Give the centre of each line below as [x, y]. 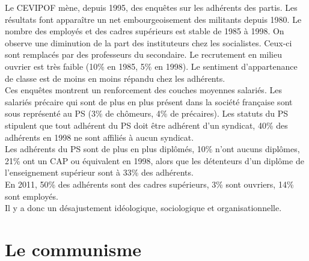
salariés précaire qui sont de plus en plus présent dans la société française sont [149, 101]
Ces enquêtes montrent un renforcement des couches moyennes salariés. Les [143, 90]
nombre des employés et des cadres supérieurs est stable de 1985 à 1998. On [145, 31]
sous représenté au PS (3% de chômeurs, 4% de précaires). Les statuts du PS [147, 113]
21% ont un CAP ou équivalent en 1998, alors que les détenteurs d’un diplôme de [154, 160]
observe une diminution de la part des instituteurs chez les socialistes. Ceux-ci [148, 42]
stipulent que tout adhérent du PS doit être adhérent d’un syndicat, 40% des [146, 125]
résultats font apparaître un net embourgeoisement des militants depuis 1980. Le [153, 19]
